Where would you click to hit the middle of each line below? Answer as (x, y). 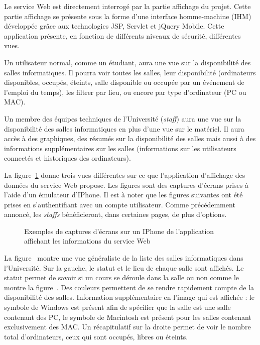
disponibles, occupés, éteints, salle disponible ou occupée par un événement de (124, 82)
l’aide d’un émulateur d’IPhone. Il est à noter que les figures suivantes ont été (123, 195)
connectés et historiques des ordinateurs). (68, 158)
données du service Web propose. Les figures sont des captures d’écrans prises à (126, 185)
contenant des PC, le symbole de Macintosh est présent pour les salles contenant (128, 317)
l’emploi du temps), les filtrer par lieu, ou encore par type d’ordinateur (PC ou (125, 92)
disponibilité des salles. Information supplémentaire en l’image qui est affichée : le (129, 297)
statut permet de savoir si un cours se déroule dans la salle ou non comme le (122, 277)
